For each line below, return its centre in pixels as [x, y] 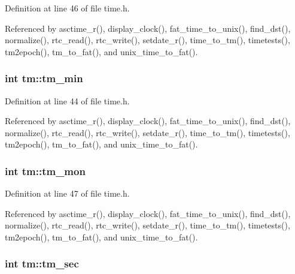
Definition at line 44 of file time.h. [67, 100]
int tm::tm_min [44, 78]
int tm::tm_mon [45, 171]
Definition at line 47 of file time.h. [67, 193]
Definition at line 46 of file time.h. [67, 8]
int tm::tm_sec [42, 264]
